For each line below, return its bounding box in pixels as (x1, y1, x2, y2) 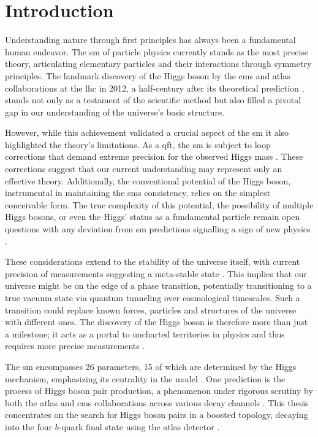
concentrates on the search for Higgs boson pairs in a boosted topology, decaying (5, 408, 308, 421)
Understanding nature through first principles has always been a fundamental (5, 33, 296, 46)
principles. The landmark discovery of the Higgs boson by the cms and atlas (5, 69, 290, 82)
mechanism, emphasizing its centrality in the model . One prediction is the (5, 372, 286, 385)
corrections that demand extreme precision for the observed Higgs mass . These (5, 150, 303, 163)
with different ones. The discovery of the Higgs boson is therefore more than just (5, 315, 308, 328)
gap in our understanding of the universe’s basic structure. (5, 105, 225, 118)
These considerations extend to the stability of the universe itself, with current (5, 255, 300, 268)
